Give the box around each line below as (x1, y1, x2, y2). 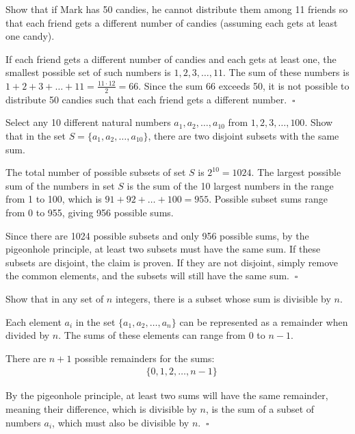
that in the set (5, 128, 66, 142)
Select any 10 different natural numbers (5, 115, 171, 129)
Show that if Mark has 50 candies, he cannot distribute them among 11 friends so (5, 2, 348, 16)
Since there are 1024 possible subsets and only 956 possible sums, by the (5, 228, 309, 242)
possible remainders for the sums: (75, 350, 215, 365)
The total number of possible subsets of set (5, 165, 186, 179)
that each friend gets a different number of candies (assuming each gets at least (5, 15, 338, 29)
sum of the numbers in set (5, 178, 115, 192)
